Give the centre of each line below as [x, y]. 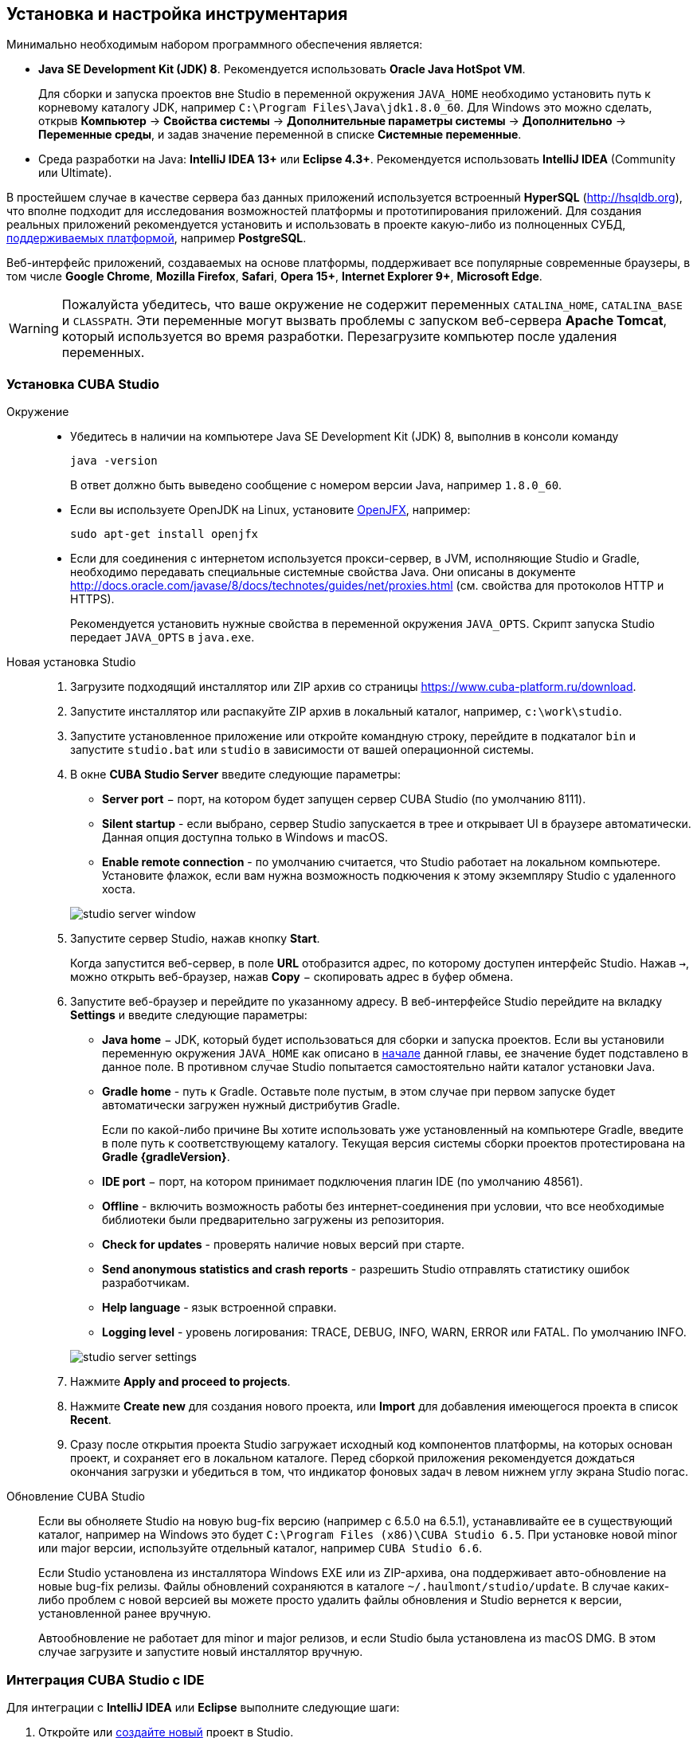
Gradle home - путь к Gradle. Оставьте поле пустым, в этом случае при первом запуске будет [359, 1092]
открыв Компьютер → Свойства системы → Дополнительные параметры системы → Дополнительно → [332, 121]
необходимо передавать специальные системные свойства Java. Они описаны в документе [323, 572]
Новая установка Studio [71, 662]
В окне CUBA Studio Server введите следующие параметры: [235, 775]
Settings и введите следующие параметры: [189, 1015]
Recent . [91, 1420]
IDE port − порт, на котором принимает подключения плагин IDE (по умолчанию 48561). [343, 1182]
